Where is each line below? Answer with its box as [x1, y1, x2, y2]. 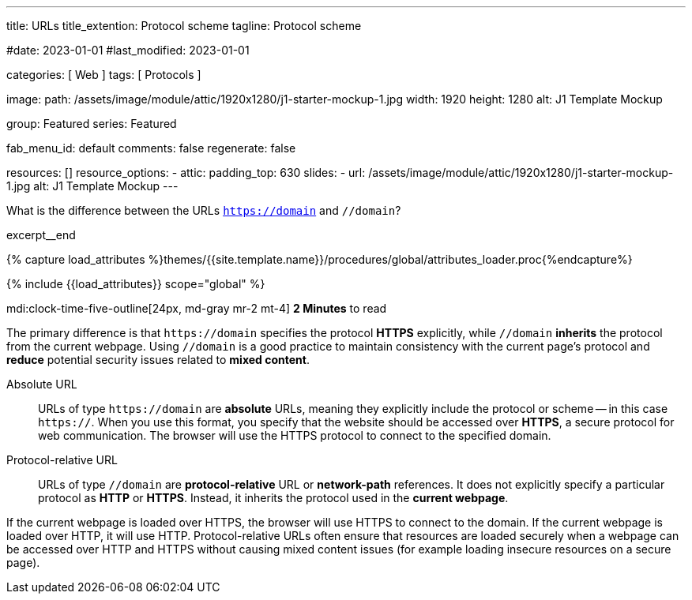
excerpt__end [6, 228, 76, 242]
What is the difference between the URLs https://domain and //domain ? [6, 204, 401, 217]
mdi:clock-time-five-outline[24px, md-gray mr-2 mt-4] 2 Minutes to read [6, 302, 387, 315]
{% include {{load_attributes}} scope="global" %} [6, 277, 265, 291]
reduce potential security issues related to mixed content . [6, 353, 310, 366]
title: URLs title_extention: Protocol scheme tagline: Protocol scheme [6, 19, 362, 32]
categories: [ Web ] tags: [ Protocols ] [6, 68, 201, 81]
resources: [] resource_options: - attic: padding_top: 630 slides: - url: [6, 166, 366, 179]
